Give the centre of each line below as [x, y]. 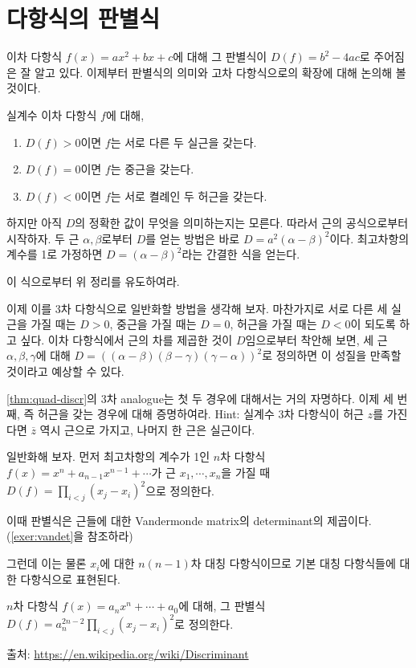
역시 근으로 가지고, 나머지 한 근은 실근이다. [147, 429]
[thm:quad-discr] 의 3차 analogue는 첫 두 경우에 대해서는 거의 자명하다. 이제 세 [200, 398]
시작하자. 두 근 [43, 238]
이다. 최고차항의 [369, 238]
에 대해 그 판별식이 [220, 57]
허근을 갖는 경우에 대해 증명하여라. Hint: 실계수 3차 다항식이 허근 [200, 414]
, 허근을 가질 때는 [273, 324]
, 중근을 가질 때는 [153, 324]
